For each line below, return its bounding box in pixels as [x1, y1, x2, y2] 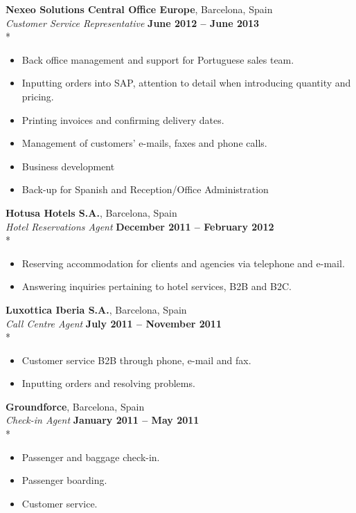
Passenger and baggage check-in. [21, 449, 160, 464]
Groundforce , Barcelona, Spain [6, 399, 145, 413]
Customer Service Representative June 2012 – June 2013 [6, 15, 260, 30]
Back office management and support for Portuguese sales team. [21, 52, 294, 66]
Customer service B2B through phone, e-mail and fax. [21, 352, 251, 367]
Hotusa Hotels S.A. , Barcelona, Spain [6, 205, 177, 219]
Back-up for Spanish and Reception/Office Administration [21, 182, 269, 197]
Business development [21, 159, 115, 173]
